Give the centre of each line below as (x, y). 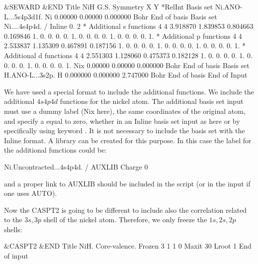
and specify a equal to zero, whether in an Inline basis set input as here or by (122, 121)
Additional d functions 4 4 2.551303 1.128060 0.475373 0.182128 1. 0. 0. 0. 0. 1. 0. (128, 55)
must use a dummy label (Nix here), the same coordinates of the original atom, (125, 111)
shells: (13, 229)
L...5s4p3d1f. (23, 16)
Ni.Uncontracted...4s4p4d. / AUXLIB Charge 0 (76, 166)
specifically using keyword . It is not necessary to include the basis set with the (125, 131)
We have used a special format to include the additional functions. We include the (129, 91)
